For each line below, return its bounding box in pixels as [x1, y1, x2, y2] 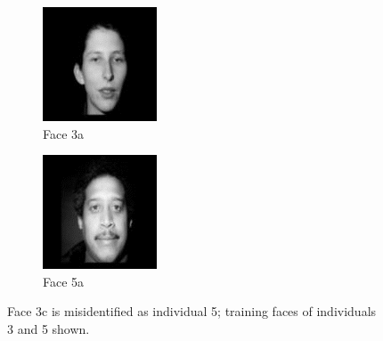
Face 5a [43, 272, 85, 290]
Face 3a [43, 124, 85, 142]
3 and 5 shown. [7, 319, 90, 337]
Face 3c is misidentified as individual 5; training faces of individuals [7, 302, 377, 321]
